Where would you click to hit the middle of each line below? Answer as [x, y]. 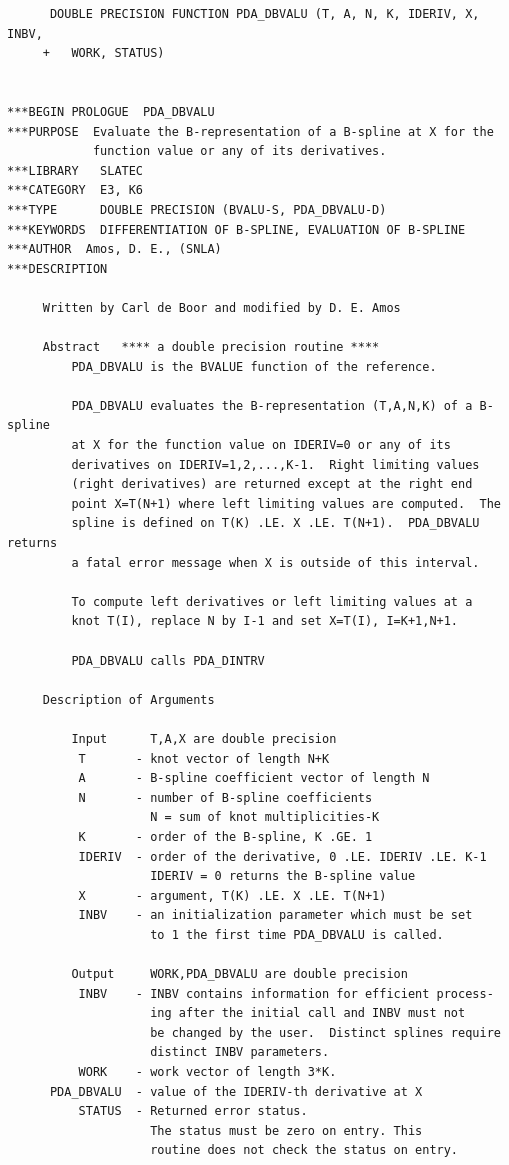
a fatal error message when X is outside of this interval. [275, 562]
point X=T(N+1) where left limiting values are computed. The [286, 503]
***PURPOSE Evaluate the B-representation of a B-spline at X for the [250, 131]
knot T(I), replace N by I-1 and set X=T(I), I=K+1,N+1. [265, 621]
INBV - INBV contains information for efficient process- [286, 993]
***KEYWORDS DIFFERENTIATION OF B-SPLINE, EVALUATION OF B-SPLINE [236, 229]
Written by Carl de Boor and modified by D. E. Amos [221, 307]
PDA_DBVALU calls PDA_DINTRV [168, 660]
